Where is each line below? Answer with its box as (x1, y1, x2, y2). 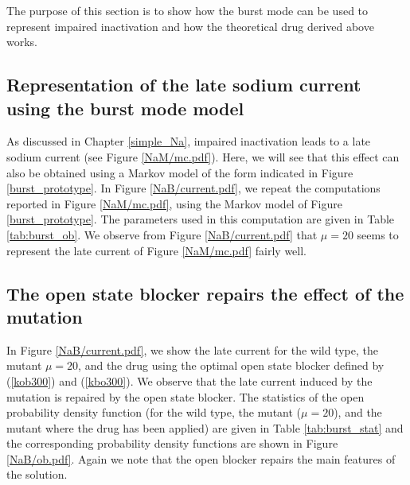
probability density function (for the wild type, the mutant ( (6, 404, 302, 421)
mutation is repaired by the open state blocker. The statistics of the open (6, 388, 365, 405)
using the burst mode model (6, 95, 244, 120)
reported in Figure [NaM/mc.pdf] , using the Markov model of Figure (6, 195, 342, 211)
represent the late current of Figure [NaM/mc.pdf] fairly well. (6, 242, 307, 258)
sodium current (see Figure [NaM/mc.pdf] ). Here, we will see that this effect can (6, 148, 400, 165)
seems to (357, 226, 399, 242)
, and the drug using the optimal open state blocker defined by (78, 357, 385, 374)
